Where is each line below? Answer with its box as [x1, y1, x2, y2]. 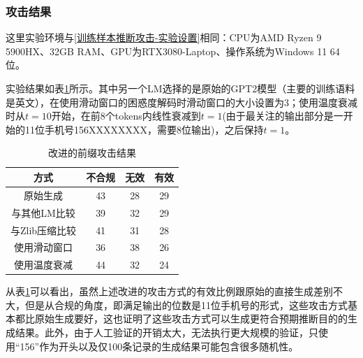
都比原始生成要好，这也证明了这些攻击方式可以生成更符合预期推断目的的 [15, 311, 348, 326]
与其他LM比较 [11, 205, 75, 220]
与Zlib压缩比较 [10, 222, 77, 237]
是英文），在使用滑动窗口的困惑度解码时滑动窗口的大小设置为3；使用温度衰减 [6, 94, 357, 109]
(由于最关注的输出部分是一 [222, 108, 343, 123]
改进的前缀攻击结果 [48, 145, 137, 160]
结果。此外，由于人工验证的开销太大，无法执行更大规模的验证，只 [15, 325, 318, 340]
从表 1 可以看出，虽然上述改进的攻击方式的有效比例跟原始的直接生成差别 [6, 284, 333, 299]
